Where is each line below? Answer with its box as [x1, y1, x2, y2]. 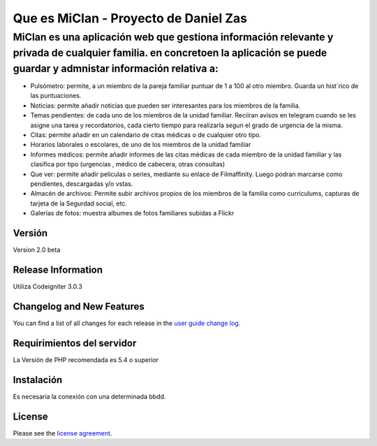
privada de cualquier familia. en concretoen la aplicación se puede [13, 46, 327, 59]
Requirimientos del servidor [13, 337, 137, 349]
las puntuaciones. [30, 92, 82, 100]
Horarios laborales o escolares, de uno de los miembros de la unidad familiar [30, 141, 251, 149]
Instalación [13, 374, 63, 386]
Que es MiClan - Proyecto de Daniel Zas [13, 10, 248, 26]
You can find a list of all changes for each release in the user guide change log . [13, 319, 241, 327]
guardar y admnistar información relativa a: [13, 62, 219, 75]
